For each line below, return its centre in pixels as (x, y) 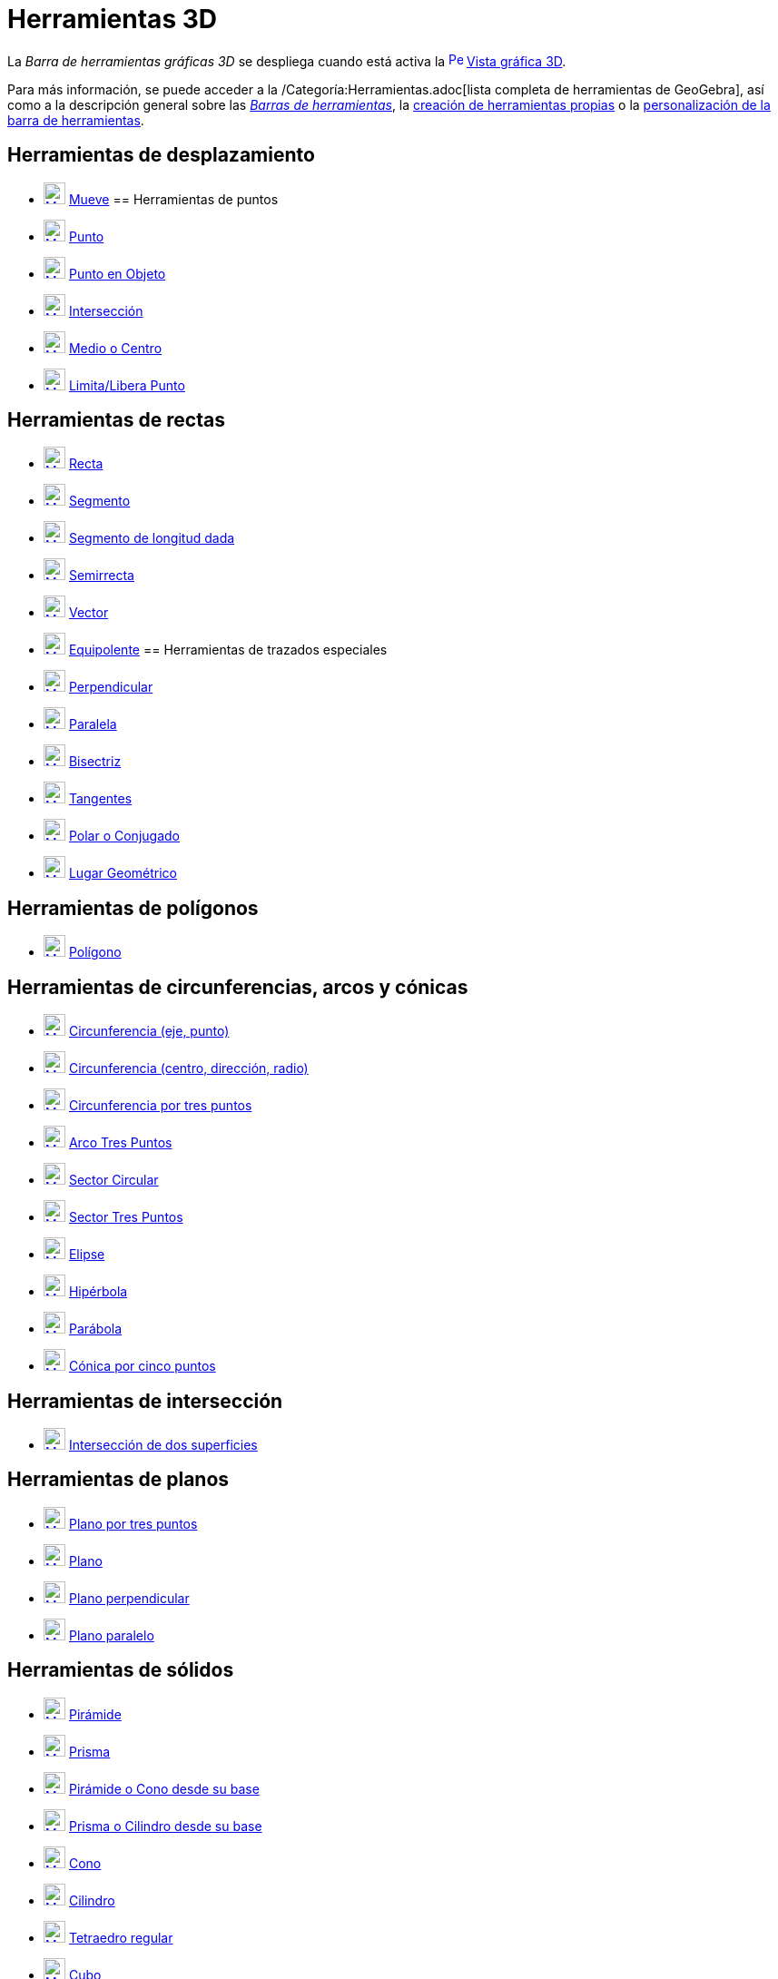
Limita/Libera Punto (127, 385)
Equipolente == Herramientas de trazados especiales (228, 650)
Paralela (93, 724)
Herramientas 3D (112, 19)
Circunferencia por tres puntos (160, 1106)
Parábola (95, 1329)
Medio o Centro (115, 348)
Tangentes (100, 799)
